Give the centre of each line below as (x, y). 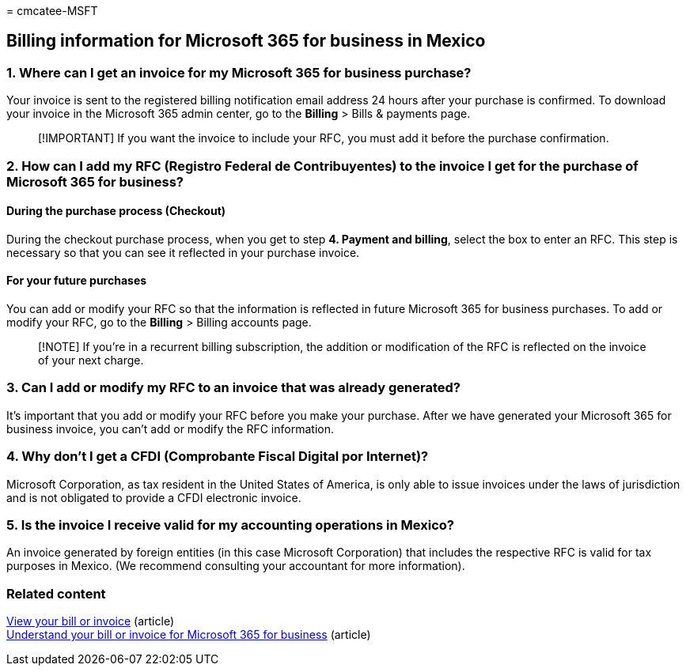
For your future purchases (77, 281)
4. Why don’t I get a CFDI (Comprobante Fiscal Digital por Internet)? (218, 457)
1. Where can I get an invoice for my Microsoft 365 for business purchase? (239, 72)
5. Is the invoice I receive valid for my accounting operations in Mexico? (230, 525)
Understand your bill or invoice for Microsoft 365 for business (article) (189, 635)
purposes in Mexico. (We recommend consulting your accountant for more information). (236, 566)
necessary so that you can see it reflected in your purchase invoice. (183, 252)
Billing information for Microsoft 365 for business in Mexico (246, 41)
